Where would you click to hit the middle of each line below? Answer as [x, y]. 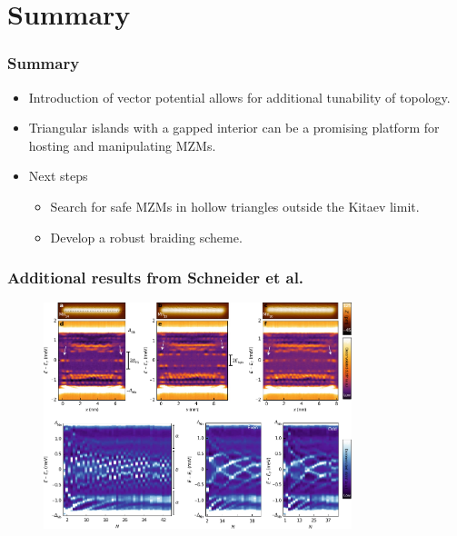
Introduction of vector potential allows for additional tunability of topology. [239, 97]
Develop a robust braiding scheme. [146, 237]
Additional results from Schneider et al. [156, 278]
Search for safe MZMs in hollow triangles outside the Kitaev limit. [235, 206]
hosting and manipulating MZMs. [122, 145]
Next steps [58, 176]
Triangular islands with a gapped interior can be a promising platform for [234, 128]
